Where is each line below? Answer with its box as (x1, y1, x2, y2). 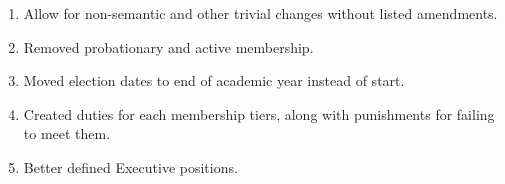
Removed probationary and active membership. (23, 36, 314, 57)
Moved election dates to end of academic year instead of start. (23, 70, 405, 91)
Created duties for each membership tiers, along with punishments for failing (23, 103, 495, 124)
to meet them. (23, 123, 111, 144)
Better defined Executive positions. (23, 156, 238, 177)
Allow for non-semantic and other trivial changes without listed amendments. (23, 3, 498, 23)
